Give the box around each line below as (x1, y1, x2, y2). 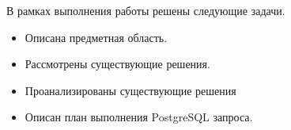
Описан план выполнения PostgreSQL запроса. (25, 109, 253, 125)
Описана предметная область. (25, 29, 168, 45)
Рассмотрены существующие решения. (25, 55, 210, 72)
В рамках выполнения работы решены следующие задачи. (6, 2, 285, 18)
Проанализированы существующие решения (25, 82, 236, 98)
